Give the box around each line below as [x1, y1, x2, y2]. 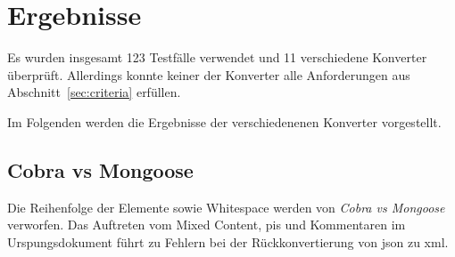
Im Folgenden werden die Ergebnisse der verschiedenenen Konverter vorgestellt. [7, 112, 442, 131]
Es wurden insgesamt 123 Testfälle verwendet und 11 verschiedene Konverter [7, 48, 427, 67]
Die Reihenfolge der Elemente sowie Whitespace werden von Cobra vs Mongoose [7, 197, 445, 216]
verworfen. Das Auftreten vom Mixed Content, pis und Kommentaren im [7, 215, 406, 234]
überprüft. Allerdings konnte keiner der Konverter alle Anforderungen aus [7, 65, 410, 84]
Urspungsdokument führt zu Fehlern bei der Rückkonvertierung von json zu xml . [7, 232, 449, 251]
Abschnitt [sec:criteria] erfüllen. [7, 83, 181, 101]
